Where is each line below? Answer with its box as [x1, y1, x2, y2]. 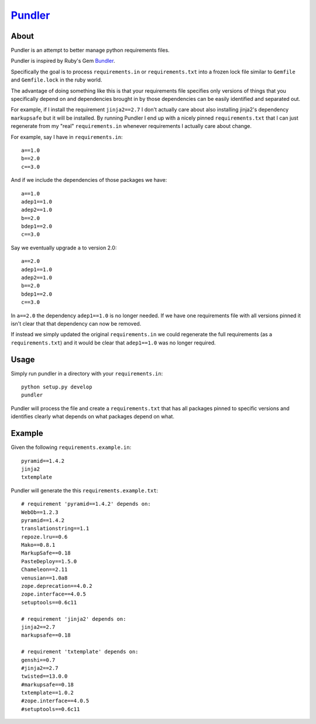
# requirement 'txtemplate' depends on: [21, 648, 139, 655]
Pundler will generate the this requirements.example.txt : [11, 487, 159, 494]
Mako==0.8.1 [21, 542, 56, 549]
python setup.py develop [21, 384, 92, 390]
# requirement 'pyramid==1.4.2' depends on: [21, 500, 152, 508]
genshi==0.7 [21, 657, 56, 663]
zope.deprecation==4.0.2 [21, 583, 92, 590]
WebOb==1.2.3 [21, 509, 59, 516]
